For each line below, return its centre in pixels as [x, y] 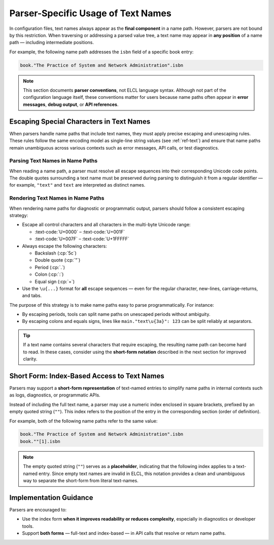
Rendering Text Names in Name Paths [57, 198]
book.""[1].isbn [40, 441]
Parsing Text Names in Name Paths [54, 161]
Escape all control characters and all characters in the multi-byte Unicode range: [106, 225]
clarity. [30, 359]
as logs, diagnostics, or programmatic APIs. [55, 395]
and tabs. [32, 296]
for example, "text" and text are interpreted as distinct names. [77, 185]
